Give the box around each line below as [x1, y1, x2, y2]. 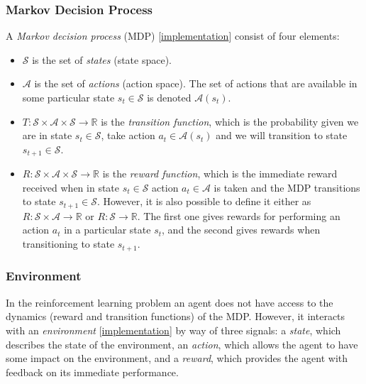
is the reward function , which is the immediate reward [102, 166, 338, 181]
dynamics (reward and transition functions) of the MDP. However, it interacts [6, 309, 345, 324]
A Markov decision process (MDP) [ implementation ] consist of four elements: [6, 28, 340, 43]
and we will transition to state [216, 128, 348, 143]
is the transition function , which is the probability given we [101, 114, 359, 128]
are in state [22, 128, 72, 143]
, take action [101, 128, 155, 143]
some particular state [22, 90, 115, 104]
